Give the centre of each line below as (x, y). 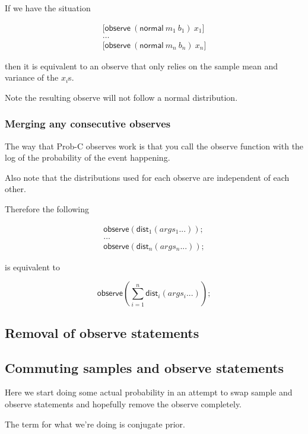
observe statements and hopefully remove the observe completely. (123, 403)
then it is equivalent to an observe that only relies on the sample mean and (142, 66)
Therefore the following (47, 209)
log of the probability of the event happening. (88, 157)
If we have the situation (48, 8)
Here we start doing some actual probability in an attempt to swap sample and (149, 392)
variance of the (32, 77)
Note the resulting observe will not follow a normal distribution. (121, 97)
